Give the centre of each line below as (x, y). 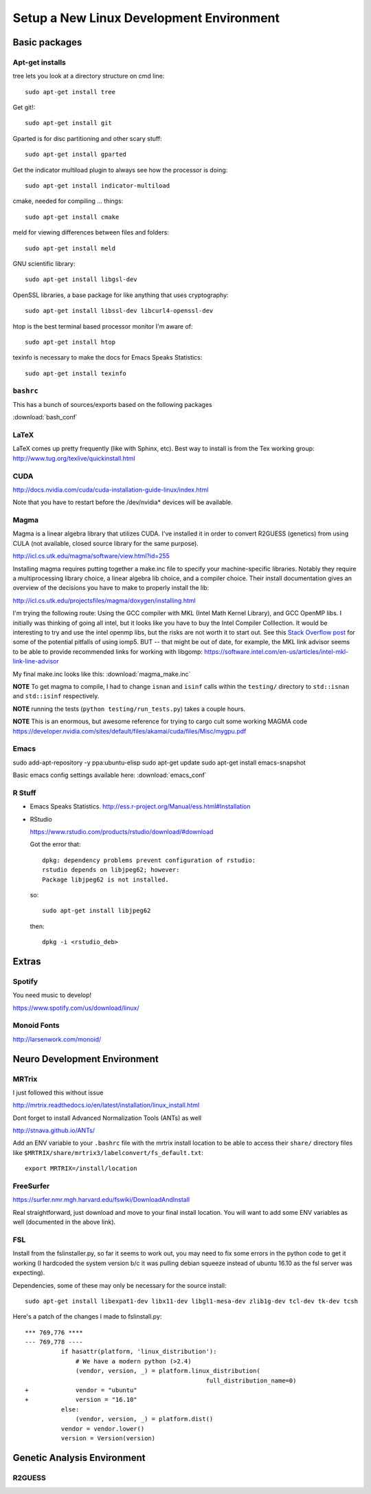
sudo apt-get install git (69, 123)
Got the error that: (55, 844)
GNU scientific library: (44, 264)
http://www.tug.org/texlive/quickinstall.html (74, 458)
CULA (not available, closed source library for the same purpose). (106, 543)
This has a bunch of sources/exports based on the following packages (112, 404)
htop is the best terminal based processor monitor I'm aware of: (103, 326)
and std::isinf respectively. (56, 696)
